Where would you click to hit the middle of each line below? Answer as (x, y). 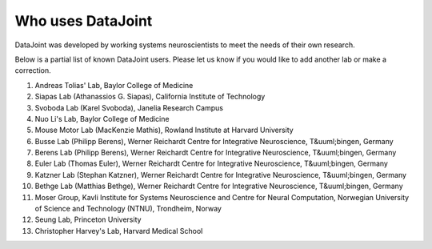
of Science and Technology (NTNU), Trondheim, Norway (128, 209)
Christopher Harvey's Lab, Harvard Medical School (119, 231)
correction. (33, 70)
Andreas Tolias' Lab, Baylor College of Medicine (114, 85)
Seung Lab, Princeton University (88, 219)
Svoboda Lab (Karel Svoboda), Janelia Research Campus (129, 107)
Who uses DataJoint (84, 21)
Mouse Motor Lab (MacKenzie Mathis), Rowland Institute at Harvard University (164, 130)
